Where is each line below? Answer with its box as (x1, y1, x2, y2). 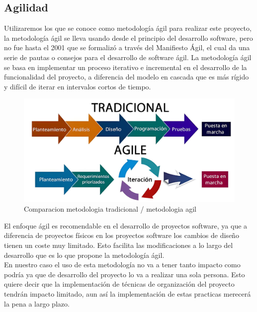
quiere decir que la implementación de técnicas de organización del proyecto (4, 279, 235, 289)
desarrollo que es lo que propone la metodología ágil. (4, 249, 165, 260)
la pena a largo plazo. (4, 298, 70, 309)
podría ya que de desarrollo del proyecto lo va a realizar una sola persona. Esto (4, 269, 245, 279)
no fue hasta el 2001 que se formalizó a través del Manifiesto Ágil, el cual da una (4, 42, 250, 53)
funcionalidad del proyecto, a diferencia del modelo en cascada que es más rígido (4, 72, 249, 82)
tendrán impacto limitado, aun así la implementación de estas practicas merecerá (4, 288, 251, 299)
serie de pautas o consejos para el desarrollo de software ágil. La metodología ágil (4, 52, 252, 62)
